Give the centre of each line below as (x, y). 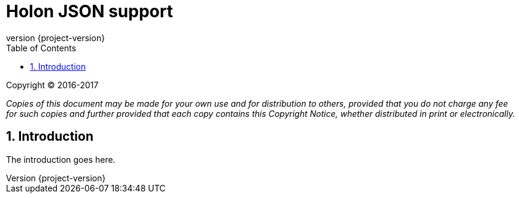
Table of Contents (41, 48)
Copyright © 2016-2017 (52, 85)
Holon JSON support (89, 11)
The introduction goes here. (61, 159)
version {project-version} (56, 38)
